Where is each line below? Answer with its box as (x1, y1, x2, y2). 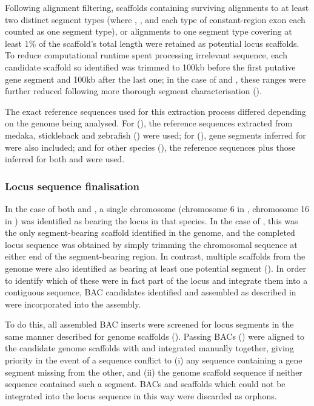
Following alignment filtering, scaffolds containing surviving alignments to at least (5, 1, 309, 13)
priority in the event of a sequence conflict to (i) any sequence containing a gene (5, 354, 302, 366)
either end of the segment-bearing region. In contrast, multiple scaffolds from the (5, 250, 306, 263)
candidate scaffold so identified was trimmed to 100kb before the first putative (5, 60, 296, 73)
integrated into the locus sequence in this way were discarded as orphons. (5, 389, 277, 402)
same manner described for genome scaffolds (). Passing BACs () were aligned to (5, 329, 305, 342)
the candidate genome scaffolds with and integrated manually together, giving (5, 342, 294, 354)
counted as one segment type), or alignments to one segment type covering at (5, 25, 292, 38)
